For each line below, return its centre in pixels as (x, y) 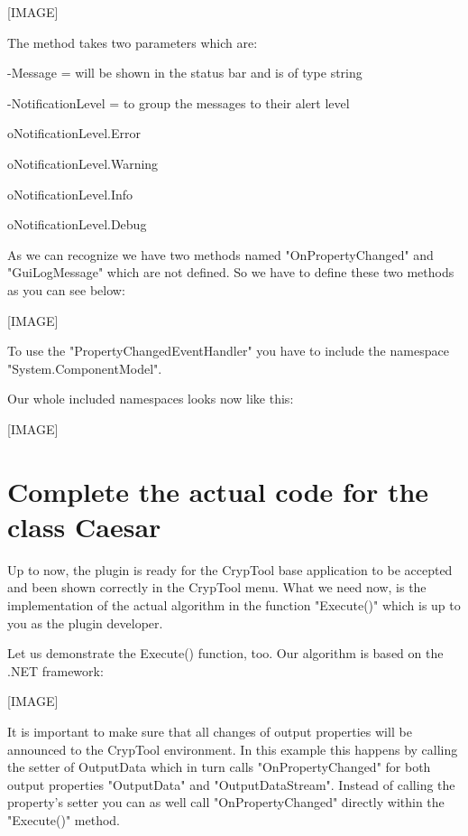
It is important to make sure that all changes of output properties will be (210, 731)
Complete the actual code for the (218, 491)
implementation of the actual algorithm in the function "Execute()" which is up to (234, 605)
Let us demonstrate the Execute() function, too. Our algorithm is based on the (225, 653)
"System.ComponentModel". (85, 368)
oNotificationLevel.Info (70, 194)
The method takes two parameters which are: (133, 42)
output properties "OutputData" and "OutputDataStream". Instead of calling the (231, 784)
